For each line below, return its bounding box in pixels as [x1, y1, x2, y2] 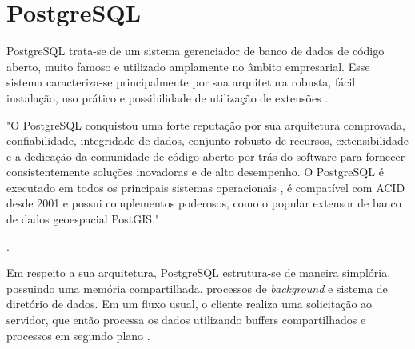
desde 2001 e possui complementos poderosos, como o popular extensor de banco [6, 195, 401, 211]
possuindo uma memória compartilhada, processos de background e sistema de [6, 279, 388, 296]
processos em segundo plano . [6, 327, 150, 343]
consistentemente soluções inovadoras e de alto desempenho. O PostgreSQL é [6, 163, 384, 180]
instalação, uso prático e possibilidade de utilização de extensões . [6, 89, 329, 106]
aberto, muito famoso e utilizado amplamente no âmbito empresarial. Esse [6, 58, 370, 74]
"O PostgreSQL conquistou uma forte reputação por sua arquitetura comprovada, [6, 116, 405, 133]
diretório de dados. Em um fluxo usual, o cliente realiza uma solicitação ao [6, 295, 373, 312]
